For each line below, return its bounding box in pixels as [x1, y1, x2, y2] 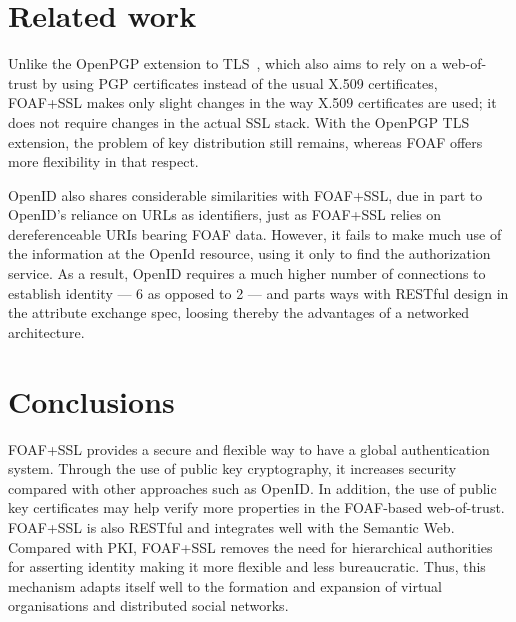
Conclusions [8, 380, 175, 421]
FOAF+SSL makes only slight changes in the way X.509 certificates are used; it [8, 92, 497, 113]
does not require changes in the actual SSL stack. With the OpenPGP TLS [8, 111, 470, 132]
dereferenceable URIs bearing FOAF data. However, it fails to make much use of [8, 223, 502, 244]
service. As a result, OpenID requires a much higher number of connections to [8, 263, 486, 284]
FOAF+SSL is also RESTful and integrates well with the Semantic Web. [8, 516, 455, 537]
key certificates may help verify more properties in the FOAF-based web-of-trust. [8, 497, 505, 518]
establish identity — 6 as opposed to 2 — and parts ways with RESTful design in [8, 282, 509, 303]
